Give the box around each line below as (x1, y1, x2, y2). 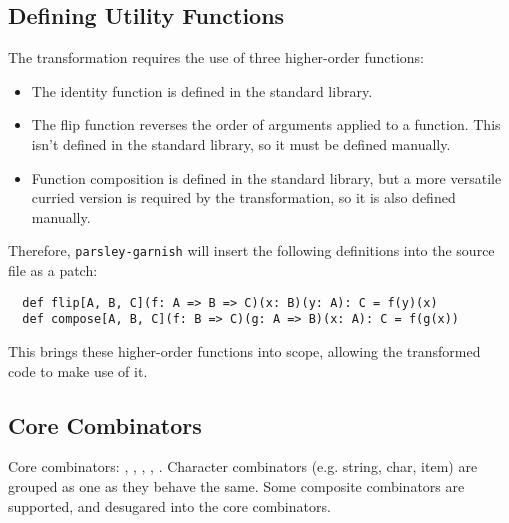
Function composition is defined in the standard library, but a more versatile (31, 167, 502, 188)
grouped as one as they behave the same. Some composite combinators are (8, 475, 465, 496)
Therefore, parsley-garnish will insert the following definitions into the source (8, 240, 495, 261)
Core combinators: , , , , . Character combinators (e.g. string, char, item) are (8, 456, 478, 477)
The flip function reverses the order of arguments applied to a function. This (31, 114, 501, 135)
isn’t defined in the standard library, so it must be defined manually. (31, 133, 451, 154)
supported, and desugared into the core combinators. (8, 495, 331, 516)
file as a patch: (8, 260, 98, 281)
